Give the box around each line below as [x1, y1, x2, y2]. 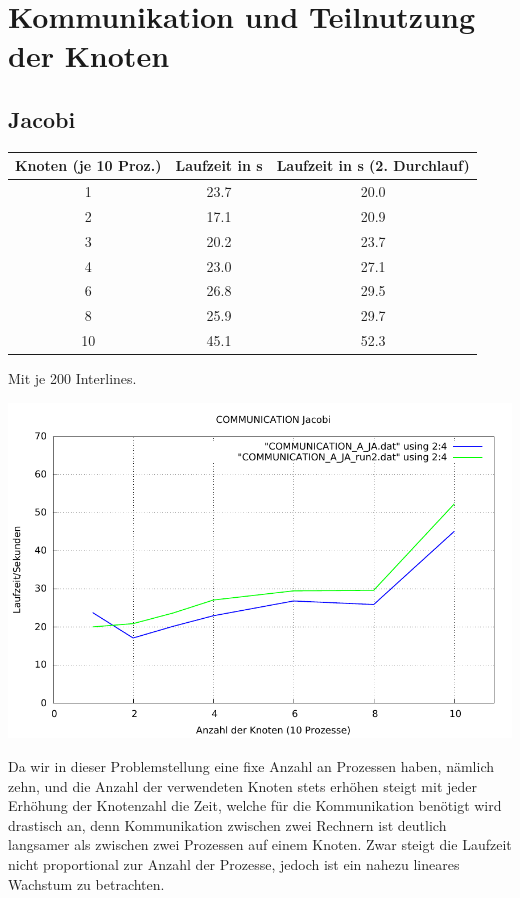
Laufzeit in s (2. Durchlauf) [276, 155, 470, 176]
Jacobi [8, 103, 76, 134]
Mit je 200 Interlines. [8, 368, 137, 389]
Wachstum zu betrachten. [8, 873, 165, 894]
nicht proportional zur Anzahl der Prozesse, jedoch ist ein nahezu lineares [8, 854, 460, 875]
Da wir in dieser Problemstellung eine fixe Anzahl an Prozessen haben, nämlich [8, 756, 494, 777]
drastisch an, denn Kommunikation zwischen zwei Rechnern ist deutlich [8, 814, 447, 835]
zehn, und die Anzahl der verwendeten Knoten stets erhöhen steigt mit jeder [8, 775, 477, 796]
